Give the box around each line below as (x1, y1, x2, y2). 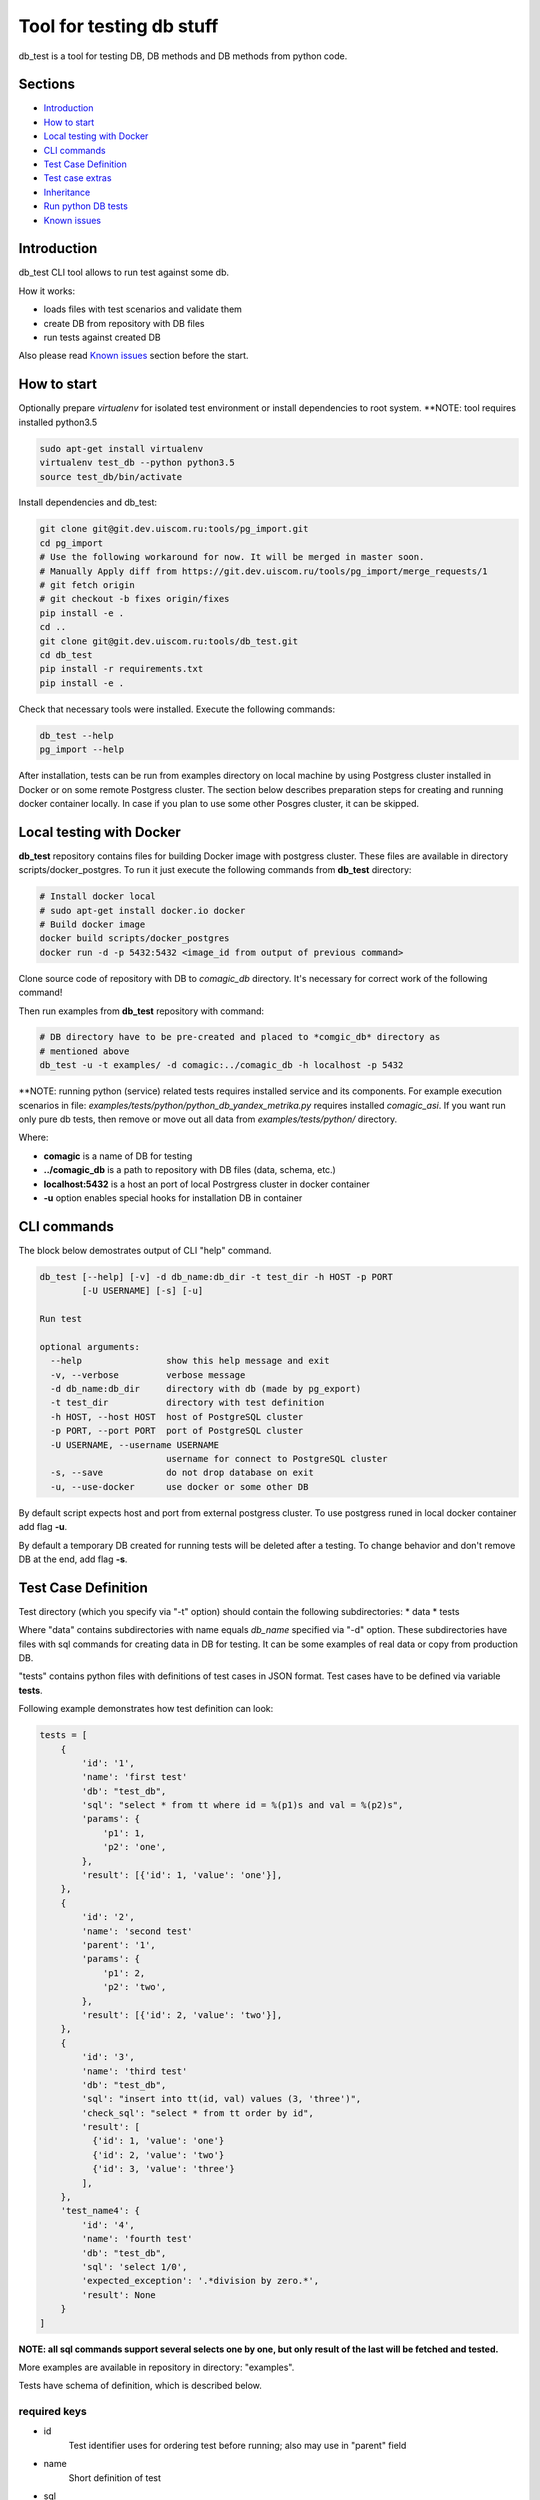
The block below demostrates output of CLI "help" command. (18, 1244, 272, 1256)
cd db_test (39, 649, 93, 660)
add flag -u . (18, 1521, 68, 1533)
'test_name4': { (60, 2205, 140, 2217)
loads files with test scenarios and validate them (43, 303, 242, 315)
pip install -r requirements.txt (39, 663, 204, 675)
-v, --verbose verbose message (50, 1369, 246, 1380)
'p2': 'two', (102, 1981, 167, 1993)
